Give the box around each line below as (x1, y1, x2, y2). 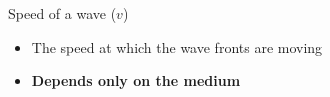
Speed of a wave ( (8, 3, 117, 23)
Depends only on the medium (31, 70, 241, 91)
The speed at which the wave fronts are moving (31, 36, 323, 57)
